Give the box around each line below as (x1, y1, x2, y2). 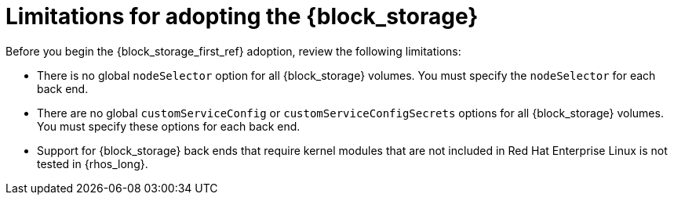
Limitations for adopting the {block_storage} (5, 3, 479, 30)
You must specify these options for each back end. (37, 119, 301, 133)
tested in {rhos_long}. (37, 156, 148, 170)
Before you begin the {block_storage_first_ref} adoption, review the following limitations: (5, 44, 461, 58)
